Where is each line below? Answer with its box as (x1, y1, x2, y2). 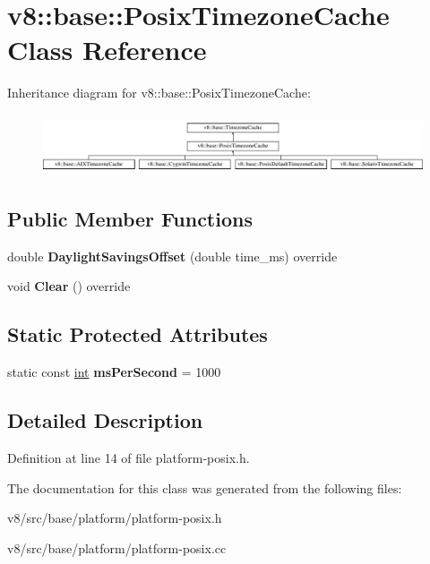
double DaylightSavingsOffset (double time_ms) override (7, 246, 338, 265)
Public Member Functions (7, 205, 253, 233)
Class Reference (7, 31, 207, 68)
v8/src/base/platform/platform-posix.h (7, 508, 222, 527)
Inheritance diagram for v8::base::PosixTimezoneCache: (7, 83, 311, 102)
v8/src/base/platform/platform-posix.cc (7, 538, 227, 557)
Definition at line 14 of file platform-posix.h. (7, 449, 250, 467)
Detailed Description (7, 406, 203, 434)
